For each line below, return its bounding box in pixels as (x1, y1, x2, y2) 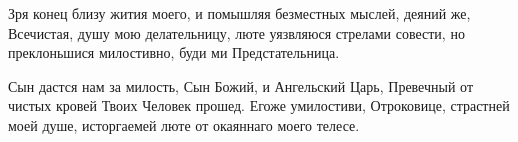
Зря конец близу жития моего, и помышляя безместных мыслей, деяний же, (8, 3, 471, 23)
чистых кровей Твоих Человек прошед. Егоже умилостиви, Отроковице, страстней (8, 95, 510, 116)
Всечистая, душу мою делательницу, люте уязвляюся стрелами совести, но (8, 22, 465, 43)
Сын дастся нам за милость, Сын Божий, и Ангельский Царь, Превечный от (8, 75, 474, 96)
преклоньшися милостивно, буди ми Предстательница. (8, 42, 340, 63)
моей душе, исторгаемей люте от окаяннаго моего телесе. (8, 114, 360, 135)
